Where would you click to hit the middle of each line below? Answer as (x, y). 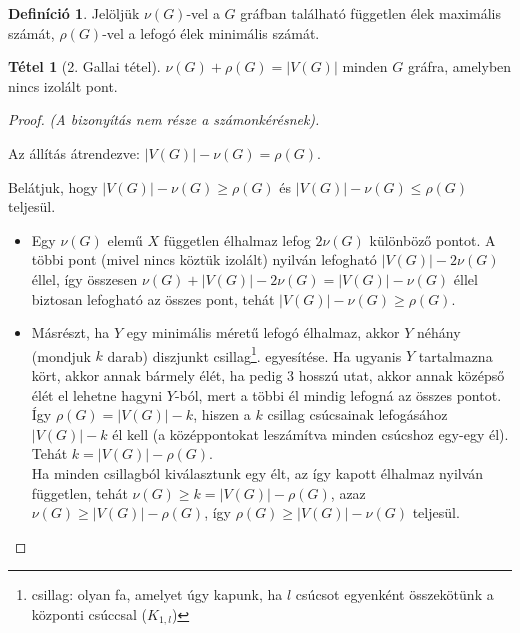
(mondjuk (61, 355)
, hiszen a (222, 414)
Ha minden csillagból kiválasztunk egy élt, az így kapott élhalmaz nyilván (257, 472)
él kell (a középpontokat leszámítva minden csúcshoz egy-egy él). (310, 433)
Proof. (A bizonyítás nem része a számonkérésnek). (164, 119)
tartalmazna (455, 355)
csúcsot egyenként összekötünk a (394, 594)
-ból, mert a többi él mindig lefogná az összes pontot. (338, 394)
